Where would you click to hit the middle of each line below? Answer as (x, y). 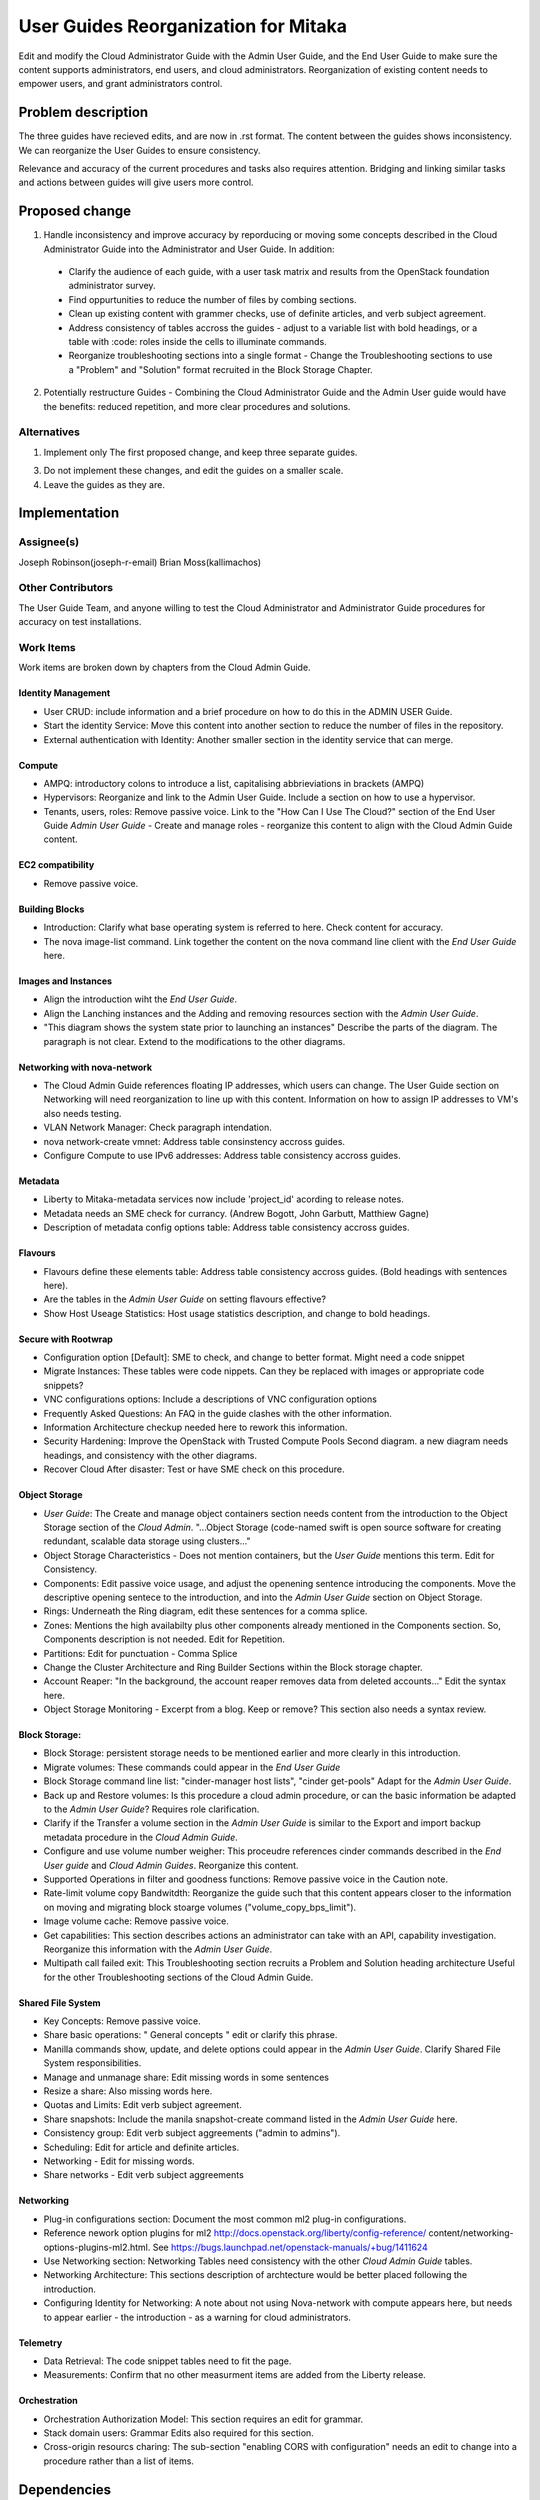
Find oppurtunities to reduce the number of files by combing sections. (212, 299)
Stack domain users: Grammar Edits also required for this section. (178, 2433)
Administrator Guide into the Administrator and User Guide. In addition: (189, 249)
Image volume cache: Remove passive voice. (136, 1921)
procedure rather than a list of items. (119, 2461)
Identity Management (64, 693)
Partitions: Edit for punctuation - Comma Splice (140, 1653)
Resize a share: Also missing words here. (128, 2091)
